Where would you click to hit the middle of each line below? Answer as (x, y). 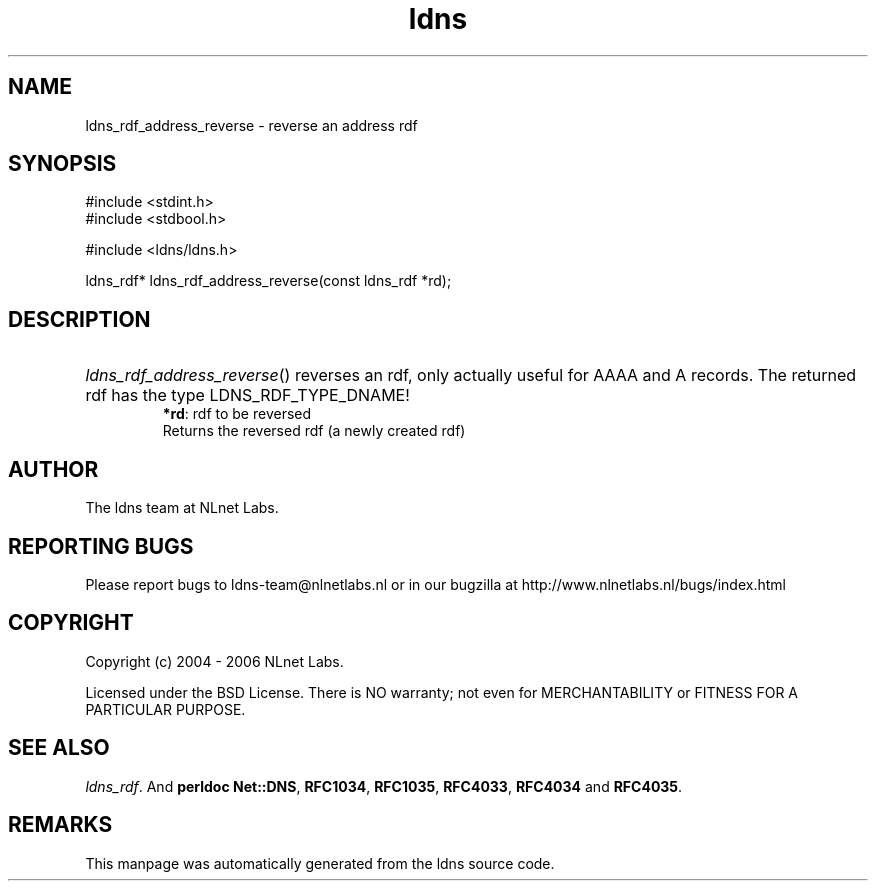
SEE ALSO (59, 748)
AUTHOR (53, 469)
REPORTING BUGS (101, 546)
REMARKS (60, 825)
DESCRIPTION (79, 319)
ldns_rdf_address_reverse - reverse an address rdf (251, 125)
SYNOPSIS (62, 164)
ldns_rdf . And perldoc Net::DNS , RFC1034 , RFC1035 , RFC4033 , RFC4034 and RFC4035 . (384, 786)
